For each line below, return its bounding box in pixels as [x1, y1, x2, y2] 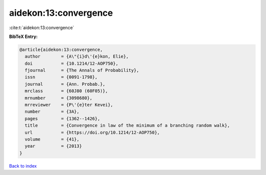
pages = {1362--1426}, [25, 116, 100, 121]
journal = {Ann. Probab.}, [25, 81, 105, 87]
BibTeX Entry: [9, 34, 38, 39]
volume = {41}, [25, 137, 80, 142]
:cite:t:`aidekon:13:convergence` [9, 25, 74, 31]
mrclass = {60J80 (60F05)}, [25, 88, 108, 94]
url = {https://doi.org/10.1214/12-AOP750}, [25, 130, 160, 135]
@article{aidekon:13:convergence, [19, 47, 103, 52]
